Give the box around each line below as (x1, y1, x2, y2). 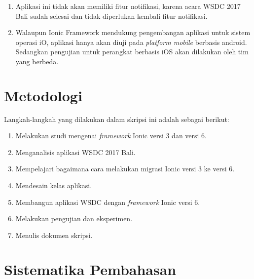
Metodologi (4, 85, 82, 105)
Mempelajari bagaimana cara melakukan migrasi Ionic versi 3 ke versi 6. (15, 163, 235, 174)
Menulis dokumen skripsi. (15, 230, 93, 240)
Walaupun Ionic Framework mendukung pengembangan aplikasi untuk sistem (15, 27, 251, 38)
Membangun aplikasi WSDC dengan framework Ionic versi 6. (15, 197, 200, 207)
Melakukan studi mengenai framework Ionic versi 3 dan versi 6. (15, 130, 207, 141)
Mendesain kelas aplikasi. (15, 180, 92, 191)
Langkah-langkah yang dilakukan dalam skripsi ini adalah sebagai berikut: (4, 114, 229, 124)
